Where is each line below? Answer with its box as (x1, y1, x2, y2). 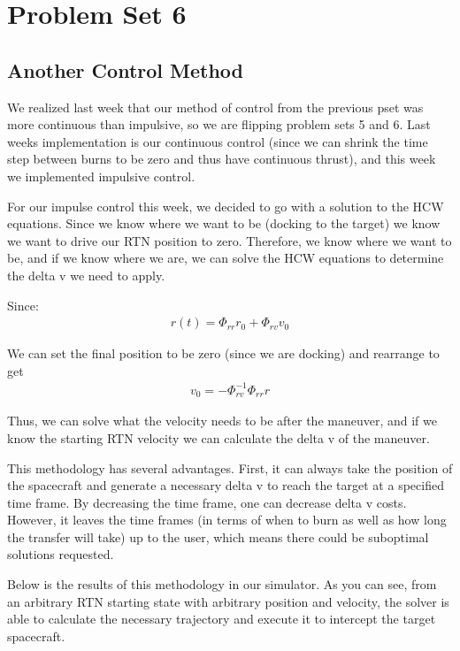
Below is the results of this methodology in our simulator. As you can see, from (7, 575, 437, 594)
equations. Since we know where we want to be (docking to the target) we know (7, 214, 441, 233)
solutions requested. (7, 545, 114, 563)
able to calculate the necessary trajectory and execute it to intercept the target (7, 609, 436, 628)
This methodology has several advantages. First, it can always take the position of (7, 458, 453, 477)
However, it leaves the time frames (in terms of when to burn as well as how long (7, 510, 447, 529)
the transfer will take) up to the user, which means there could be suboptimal (7, 527, 429, 546)
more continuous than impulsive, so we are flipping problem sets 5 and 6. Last (7, 115, 431, 134)
